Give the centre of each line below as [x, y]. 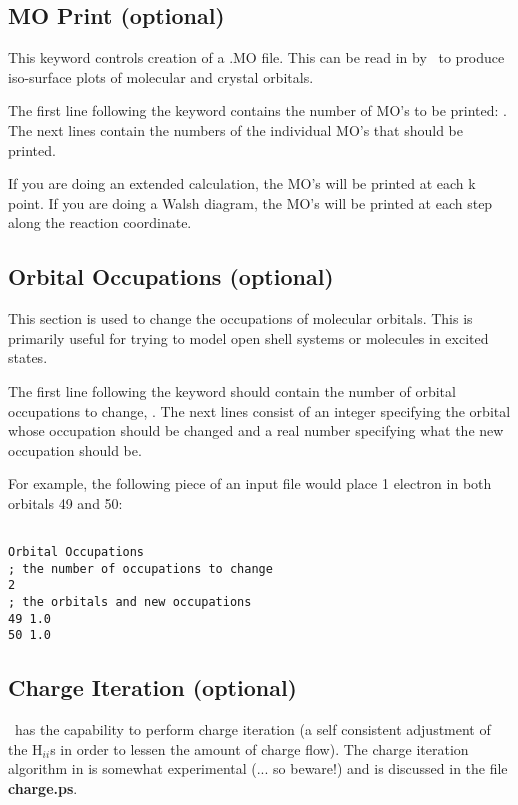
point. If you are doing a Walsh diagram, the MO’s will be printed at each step [250, 202]
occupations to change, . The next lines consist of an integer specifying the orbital [259, 410]
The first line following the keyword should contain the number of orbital [232, 390]
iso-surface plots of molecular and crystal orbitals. [161, 76]
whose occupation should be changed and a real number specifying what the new [256, 430]
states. [28, 357]
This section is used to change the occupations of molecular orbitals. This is [240, 318]
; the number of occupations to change [140, 568]
